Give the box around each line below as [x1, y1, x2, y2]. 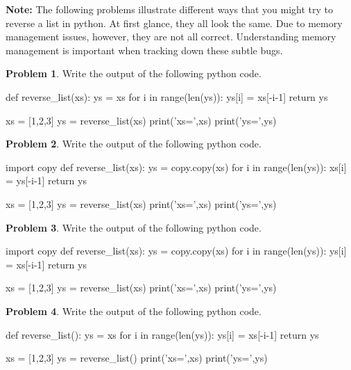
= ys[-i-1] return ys [6, 173, 87, 188]
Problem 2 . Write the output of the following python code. [6, 136, 262, 151]
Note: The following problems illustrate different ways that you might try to [6, 2, 333, 16]
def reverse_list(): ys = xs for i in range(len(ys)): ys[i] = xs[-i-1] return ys [6, 327, 319, 341]
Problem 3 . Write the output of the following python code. [6, 220, 262, 234]
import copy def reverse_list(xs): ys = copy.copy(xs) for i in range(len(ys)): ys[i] [6, 243, 347, 258]
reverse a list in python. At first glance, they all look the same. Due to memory [6, 15, 343, 30]
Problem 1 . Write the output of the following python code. [6, 66, 262, 81]
